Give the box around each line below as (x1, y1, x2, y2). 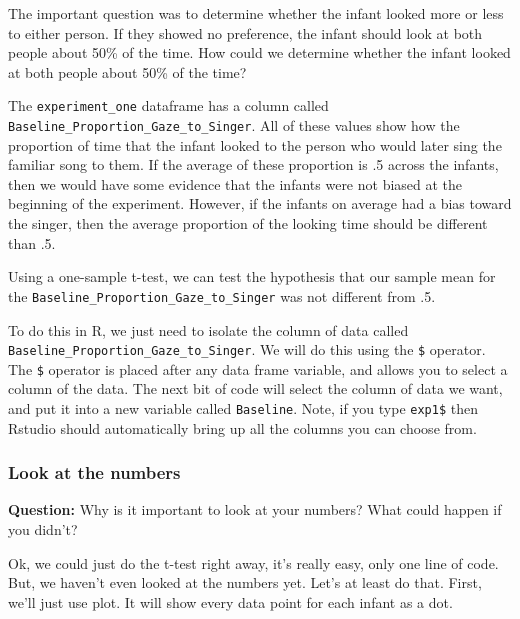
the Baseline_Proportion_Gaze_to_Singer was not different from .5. (8, 285, 436, 306)
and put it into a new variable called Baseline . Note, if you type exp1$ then (8, 398, 478, 418)
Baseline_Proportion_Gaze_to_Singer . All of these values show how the (8, 115, 460, 136)
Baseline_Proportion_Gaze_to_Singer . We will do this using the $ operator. (8, 339, 486, 360)
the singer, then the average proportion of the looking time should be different (8, 213, 488, 234)
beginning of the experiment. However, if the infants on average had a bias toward (8, 193, 512, 214)
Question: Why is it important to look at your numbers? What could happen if (8, 499, 502, 520)
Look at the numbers (8, 460, 181, 485)
